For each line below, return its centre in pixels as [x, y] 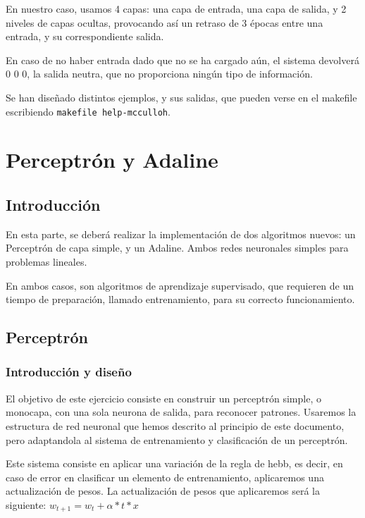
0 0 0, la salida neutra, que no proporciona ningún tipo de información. [159, 74]
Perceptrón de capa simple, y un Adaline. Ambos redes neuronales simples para [177, 248]
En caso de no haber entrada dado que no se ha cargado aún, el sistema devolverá [182, 60]
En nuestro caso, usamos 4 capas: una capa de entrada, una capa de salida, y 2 [176, 8]
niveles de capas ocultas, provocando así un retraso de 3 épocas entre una [165, 22]
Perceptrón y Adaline [112, 160]
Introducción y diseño [69, 372]
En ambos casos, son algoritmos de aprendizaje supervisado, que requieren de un [180, 285]
